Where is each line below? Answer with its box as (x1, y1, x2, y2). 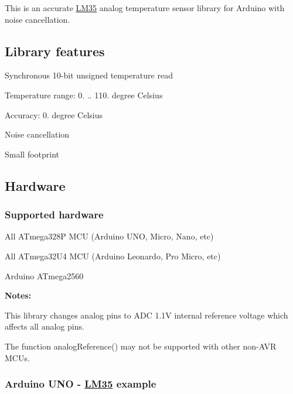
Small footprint (5, 148, 60, 160)
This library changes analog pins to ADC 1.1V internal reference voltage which (5, 309, 288, 321)
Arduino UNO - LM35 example (5, 376, 156, 391)
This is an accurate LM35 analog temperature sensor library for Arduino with (5, 2, 285, 13)
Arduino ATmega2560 (5, 269, 84, 282)
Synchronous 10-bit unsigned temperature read (5, 69, 173, 81)
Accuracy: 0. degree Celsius (5, 108, 103, 121)
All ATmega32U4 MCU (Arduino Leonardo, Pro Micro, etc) (5, 249, 221, 262)
